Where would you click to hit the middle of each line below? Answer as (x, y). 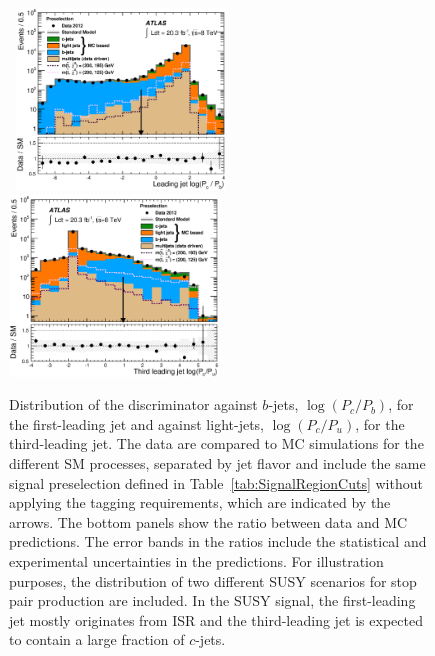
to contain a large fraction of (97, 639)
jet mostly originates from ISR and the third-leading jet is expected (216, 619)
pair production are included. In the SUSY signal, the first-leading (212, 600)
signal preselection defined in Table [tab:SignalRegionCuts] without (216, 482)
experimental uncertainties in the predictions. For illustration (196, 560)
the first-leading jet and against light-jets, (137, 423)
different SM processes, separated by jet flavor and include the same (217, 462)
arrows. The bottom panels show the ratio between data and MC (208, 521)
